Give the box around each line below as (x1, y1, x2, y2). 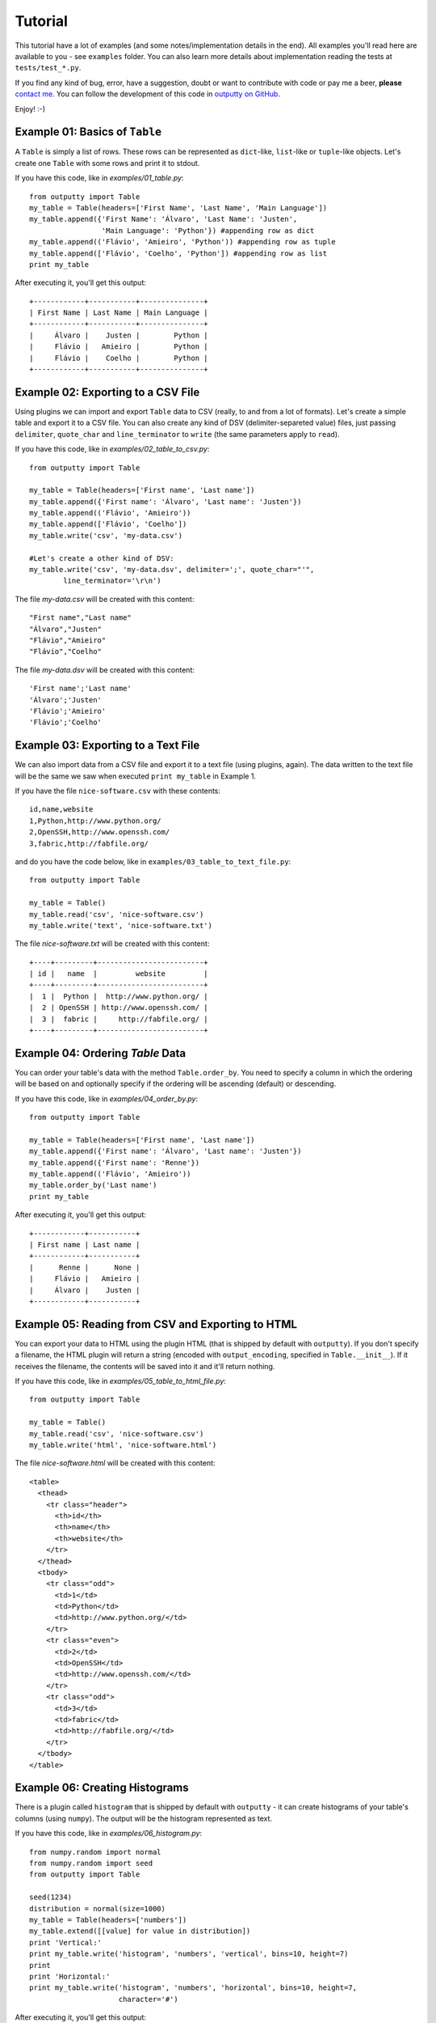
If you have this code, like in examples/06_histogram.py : (15, 1829, 202, 1839)
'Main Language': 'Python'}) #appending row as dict (101, 226, 315, 235)
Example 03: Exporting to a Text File (15, 739, 200, 753)
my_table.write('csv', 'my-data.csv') (29, 531, 183, 540)
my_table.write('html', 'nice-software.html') (29, 1440, 217, 1450)
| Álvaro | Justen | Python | (29, 330, 209, 340)
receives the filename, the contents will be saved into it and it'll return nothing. (15, 1361, 275, 1371)
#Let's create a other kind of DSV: (29, 553, 174, 562)
